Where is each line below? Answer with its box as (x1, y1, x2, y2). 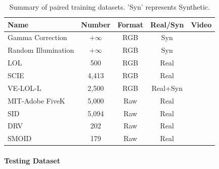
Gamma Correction (8, 32, 67, 43)
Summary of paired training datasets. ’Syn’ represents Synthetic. (9, 2, 210, 12)
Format (117, 19, 144, 29)
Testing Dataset (4, 155, 60, 165)
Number (81, 19, 111, 29)
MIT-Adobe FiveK (8, 95, 65, 106)
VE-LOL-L (8, 82, 41, 93)
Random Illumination (8, 45, 74, 55)
